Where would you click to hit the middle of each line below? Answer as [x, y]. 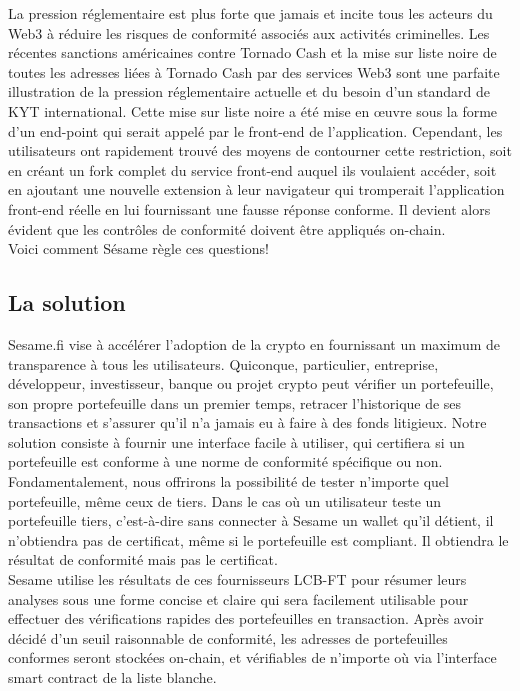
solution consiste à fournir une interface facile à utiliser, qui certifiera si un [236, 441]
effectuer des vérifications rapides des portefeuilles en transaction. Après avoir [246, 618]
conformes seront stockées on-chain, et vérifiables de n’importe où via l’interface [252, 657]
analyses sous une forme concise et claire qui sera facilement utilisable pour [238, 598]
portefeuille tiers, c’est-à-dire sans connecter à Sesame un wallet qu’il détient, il [251, 520]
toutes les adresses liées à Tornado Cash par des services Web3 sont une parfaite [254, 71]
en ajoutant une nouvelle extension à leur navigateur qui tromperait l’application [256, 189]
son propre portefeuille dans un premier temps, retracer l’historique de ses [235, 402]
